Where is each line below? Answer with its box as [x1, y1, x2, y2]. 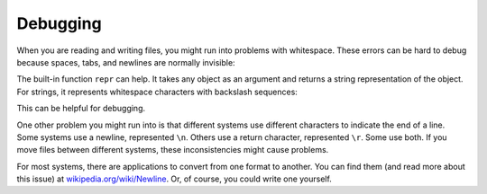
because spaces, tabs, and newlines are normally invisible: [16, 57, 235, 67]
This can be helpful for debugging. [16, 103, 146, 114]
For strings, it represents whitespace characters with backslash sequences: [16, 86, 298, 97]
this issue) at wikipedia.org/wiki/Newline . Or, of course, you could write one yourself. [16, 173, 333, 184]
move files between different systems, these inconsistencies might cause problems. [16, 145, 329, 155]
